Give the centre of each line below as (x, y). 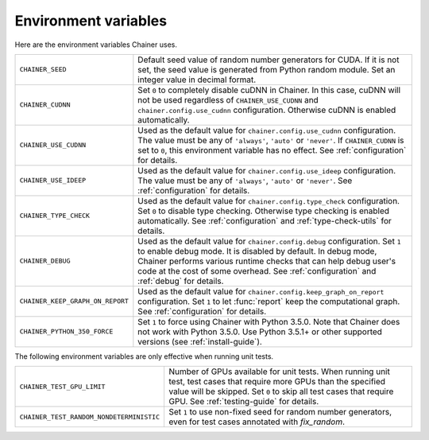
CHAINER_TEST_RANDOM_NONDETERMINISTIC (90, 417)
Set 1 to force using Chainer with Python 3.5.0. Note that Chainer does (269, 321)
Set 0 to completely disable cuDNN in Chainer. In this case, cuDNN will (269, 90)
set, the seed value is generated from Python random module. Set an (267, 69)
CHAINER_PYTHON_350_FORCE (66, 331)
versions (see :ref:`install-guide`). (200, 341)
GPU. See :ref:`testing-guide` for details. (243, 402)
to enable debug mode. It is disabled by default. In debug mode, (257, 251)
